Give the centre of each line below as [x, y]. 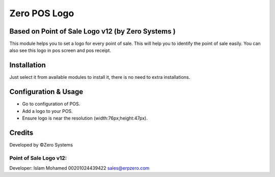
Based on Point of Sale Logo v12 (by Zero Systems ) [92, 31]
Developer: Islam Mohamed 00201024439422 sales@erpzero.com [79, 168]
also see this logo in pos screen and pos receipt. [60, 50]
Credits [21, 132]
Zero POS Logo [42, 13]
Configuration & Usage [46, 92]
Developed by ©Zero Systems [41, 144]
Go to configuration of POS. [51, 104]
